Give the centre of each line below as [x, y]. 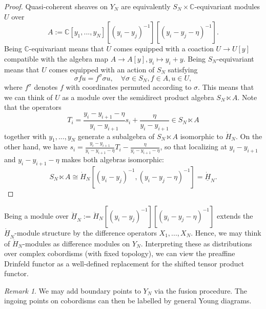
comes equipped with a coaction [163, 49]
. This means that [226, 87]
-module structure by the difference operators [86, 232]
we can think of [28, 97]
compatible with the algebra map [56, 58]
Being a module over [36, 215]
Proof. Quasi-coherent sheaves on [56, 6]
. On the [249, 136]
